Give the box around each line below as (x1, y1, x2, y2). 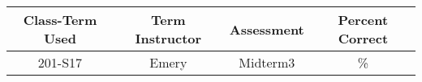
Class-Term (23, 10, 97, 29)
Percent (338, 10, 389, 29)
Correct (338, 29, 389, 47)
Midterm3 (239, 53, 295, 72)
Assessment (229, 19, 304, 39)
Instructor (135, 29, 202, 47)
